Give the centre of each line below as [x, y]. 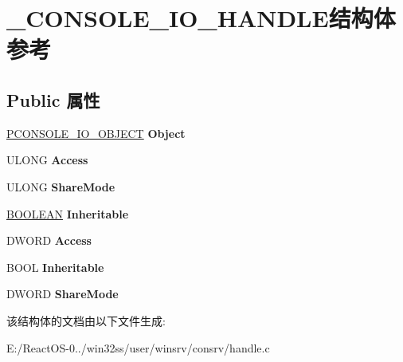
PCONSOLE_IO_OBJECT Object [96, 133]
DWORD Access [49, 240]
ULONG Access [47, 160]
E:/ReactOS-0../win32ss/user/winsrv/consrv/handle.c [138, 347]
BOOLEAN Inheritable [68, 213]
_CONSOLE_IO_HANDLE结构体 [201, 18]
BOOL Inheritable [55, 267]
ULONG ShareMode [61, 186]
